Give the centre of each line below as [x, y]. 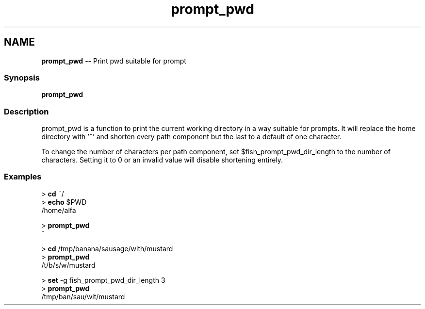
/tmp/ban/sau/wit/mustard [83, 296]
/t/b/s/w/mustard [68, 265]
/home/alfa [59, 210]
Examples [23, 177]
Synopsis [22, 77]
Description [26, 111]
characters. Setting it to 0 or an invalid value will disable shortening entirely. [162, 160]
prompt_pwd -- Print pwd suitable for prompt [114, 61]
